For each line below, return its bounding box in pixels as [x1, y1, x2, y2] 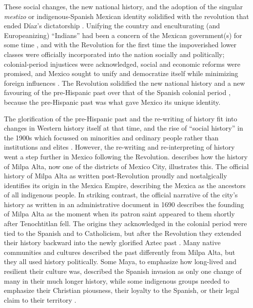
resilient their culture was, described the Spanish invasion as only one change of [4, 266, 242, 276]
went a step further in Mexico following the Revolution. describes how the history [4, 151, 248, 161]
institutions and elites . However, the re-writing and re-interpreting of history [4, 142, 235, 152]
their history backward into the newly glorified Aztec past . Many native [4, 237, 221, 248]
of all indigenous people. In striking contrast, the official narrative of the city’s [4, 190, 238, 200]
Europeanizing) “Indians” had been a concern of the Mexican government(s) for [4, 30, 242, 40]
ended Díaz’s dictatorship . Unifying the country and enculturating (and [4, 20, 220, 31]
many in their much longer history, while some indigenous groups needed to [4, 275, 230, 286]
